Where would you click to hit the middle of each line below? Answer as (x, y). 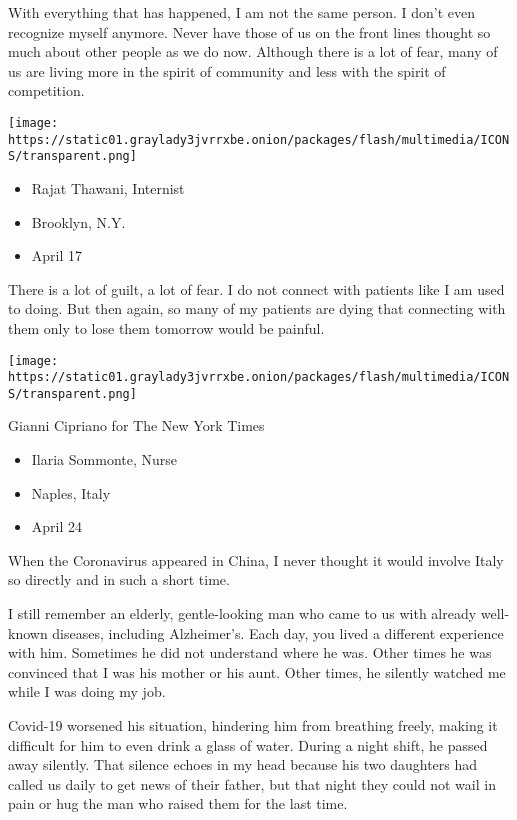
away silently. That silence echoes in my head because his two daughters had (243, 764)
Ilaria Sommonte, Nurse (104, 459)
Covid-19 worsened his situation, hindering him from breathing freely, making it (253, 725)
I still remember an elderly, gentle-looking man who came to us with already (242, 613)
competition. (46, 90)
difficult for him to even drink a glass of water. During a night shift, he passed (248, 744)
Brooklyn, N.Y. (78, 221)
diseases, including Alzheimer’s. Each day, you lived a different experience (278, 632)
